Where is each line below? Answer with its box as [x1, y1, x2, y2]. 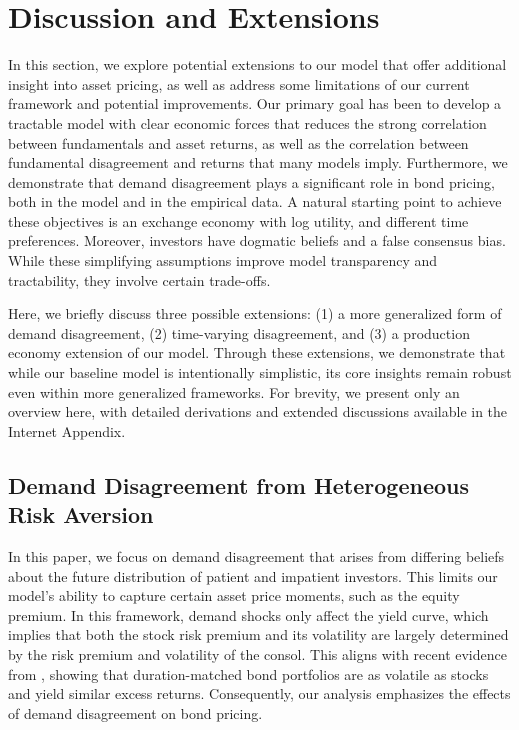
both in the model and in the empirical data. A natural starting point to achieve [8, 191, 502, 212]
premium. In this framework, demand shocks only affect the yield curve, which [8, 604, 489, 625]
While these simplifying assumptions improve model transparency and [8, 250, 438, 271]
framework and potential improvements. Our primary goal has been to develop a [8, 93, 502, 114]
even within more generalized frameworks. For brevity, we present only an [8, 381, 460, 402]
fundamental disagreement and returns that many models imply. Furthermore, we [8, 152, 508, 173]
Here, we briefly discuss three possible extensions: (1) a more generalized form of [8, 303, 502, 324]
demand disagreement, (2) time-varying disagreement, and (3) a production [8, 322, 470, 343]
